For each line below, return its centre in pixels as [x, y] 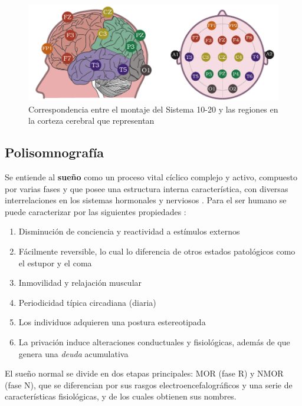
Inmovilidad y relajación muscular [80, 283]
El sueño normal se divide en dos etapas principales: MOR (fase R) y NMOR [144, 373]
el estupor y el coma [55, 263]
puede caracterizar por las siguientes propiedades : [96, 211]
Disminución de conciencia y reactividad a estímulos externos [129, 231]
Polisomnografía [55, 152]
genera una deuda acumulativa [73, 353]
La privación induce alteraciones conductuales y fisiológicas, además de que [154, 341]
